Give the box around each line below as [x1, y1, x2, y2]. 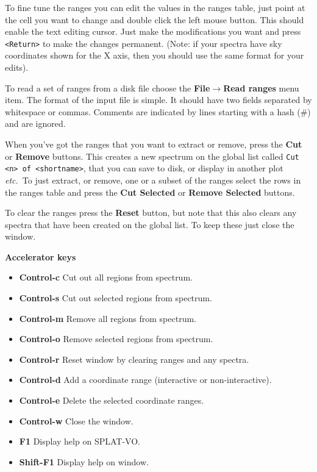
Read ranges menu [223, 81, 299, 94]
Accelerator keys [5, 250, 76, 263]
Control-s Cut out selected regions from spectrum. [19, 291, 212, 304]
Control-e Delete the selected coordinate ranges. [19, 394, 204, 407]
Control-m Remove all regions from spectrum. [19, 312, 196, 324]
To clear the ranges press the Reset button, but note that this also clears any [5, 206, 297, 219]
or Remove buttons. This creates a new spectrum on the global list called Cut [5, 149, 299, 162]
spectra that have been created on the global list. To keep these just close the [5, 218, 294, 231]
